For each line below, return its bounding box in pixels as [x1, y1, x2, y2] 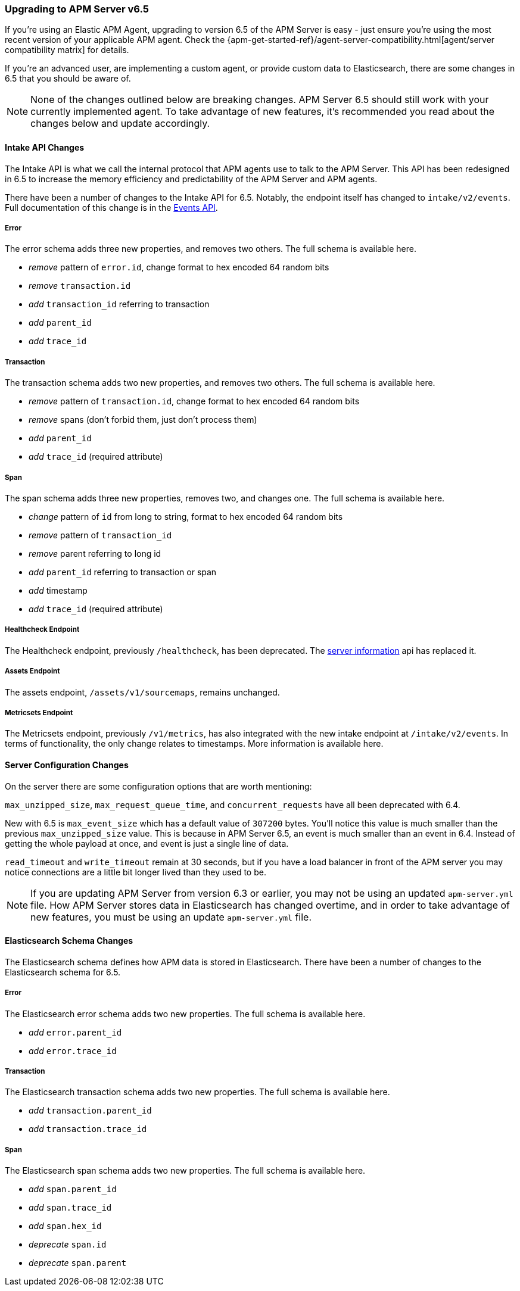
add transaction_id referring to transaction [29, 299, 210, 310]
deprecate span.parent [29, 1258, 127, 1268]
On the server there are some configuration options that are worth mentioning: [5, 781, 312, 791]
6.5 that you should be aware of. [5, 73, 131, 84]
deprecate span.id [29, 1239, 107, 1250]
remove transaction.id [29, 280, 131, 291]
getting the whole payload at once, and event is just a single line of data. [5, 838, 289, 849]
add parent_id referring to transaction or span [29, 566, 217, 577]
